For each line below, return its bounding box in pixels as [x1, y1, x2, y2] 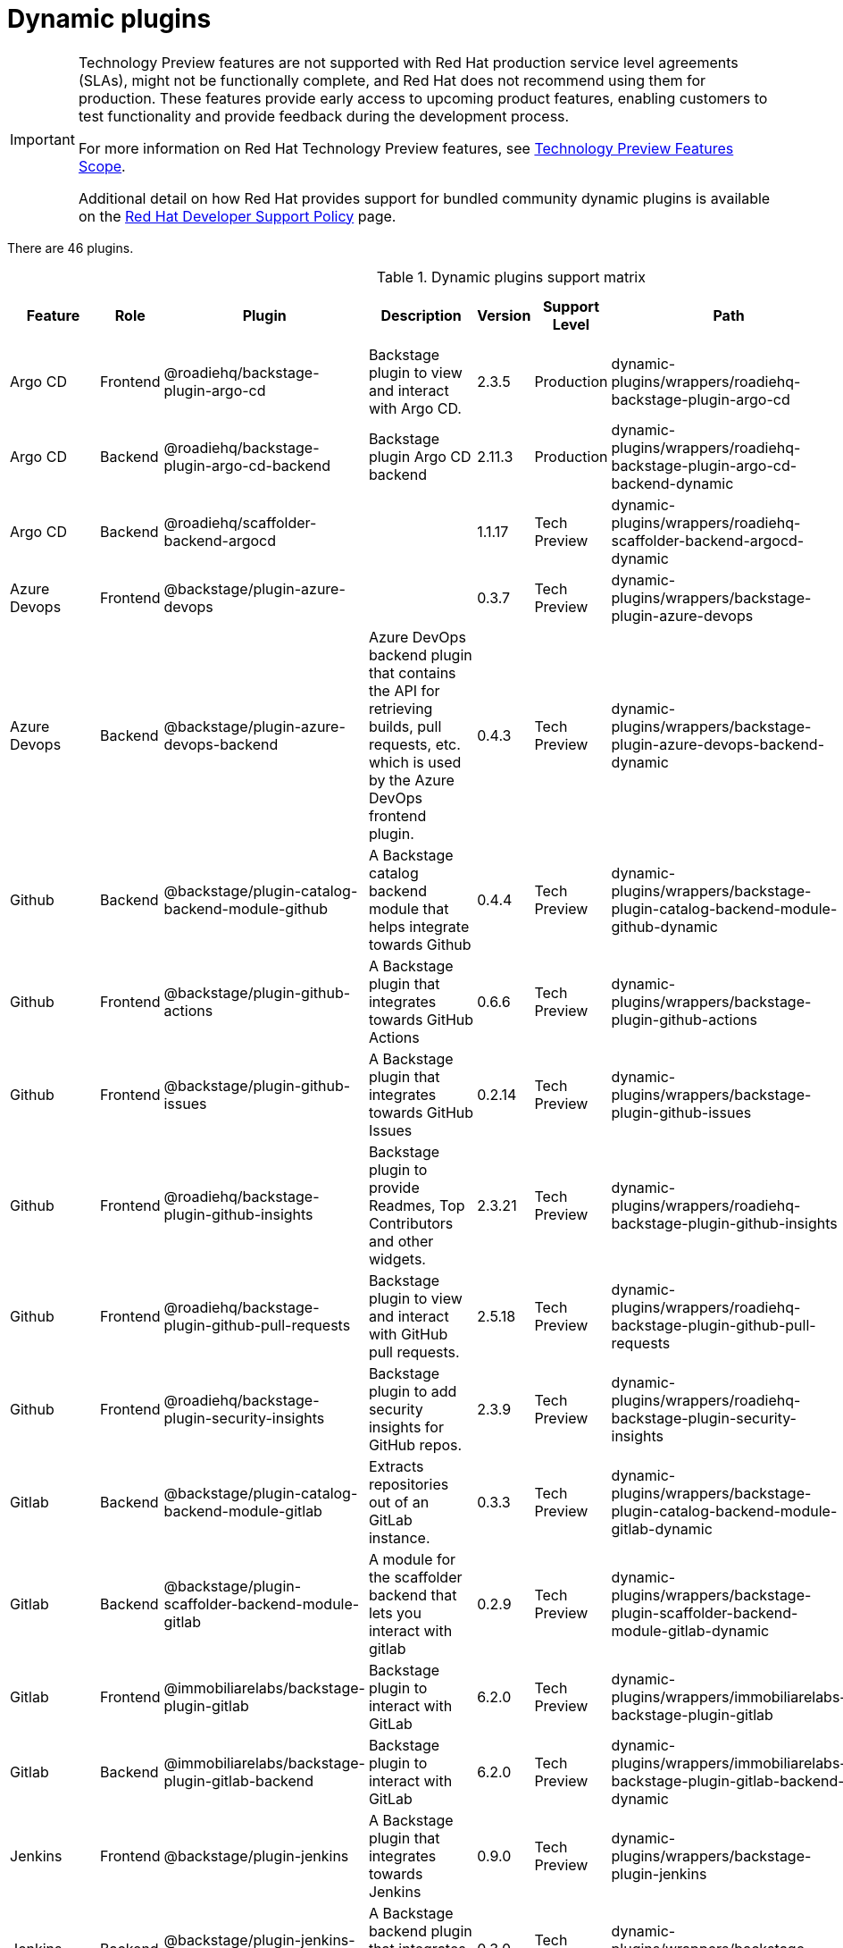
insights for [368, 1417, 444, 1436]
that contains [368, 663, 456, 682]
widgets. [368, 1249, 426, 1268]
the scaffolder [368, 1567, 463, 1586]
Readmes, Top [368, 1196, 465, 1214]
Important [10, 130, 75, 148]
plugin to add [368, 1381, 457, 1400]
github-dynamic [611, 917, 718, 936]
